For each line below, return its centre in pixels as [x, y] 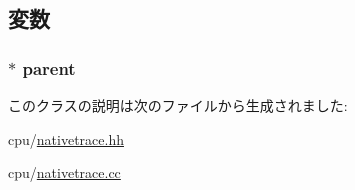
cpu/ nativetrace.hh [66, 138]
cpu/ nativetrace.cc [64, 172]
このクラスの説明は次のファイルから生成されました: [178, 105]
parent [49, 67]
